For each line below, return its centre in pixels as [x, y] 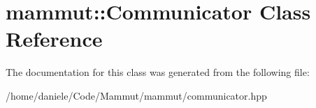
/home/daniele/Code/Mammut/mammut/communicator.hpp [136, 95]
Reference [54, 39]
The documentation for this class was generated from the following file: [158, 72]
